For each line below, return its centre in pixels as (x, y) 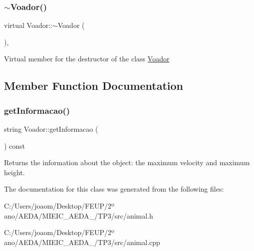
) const (15, 145)
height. (14, 172)
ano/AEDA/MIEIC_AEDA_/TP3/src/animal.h (79, 215)
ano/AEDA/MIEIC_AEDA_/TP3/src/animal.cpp (82, 242)
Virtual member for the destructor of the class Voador (87, 59)
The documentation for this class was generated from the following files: (114, 189)
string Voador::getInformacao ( (51, 129)
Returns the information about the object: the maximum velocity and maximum (127, 162)
